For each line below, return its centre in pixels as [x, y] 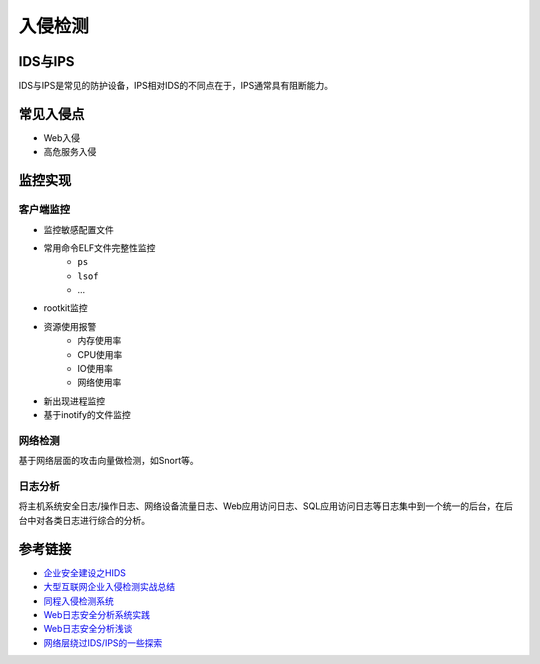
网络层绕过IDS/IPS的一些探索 [103, 642]
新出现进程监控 [74, 401]
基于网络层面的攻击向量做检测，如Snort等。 [108, 461]
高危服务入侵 [70, 152]
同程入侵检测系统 [78, 601]
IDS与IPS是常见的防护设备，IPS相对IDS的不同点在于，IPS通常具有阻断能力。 [176, 86]
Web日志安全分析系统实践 [96, 614]
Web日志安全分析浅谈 [88, 629]
